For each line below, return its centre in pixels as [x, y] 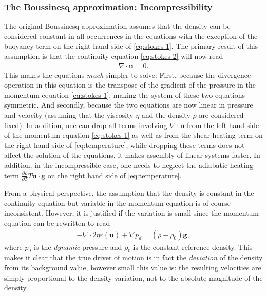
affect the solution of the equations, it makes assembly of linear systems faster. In [132, 155]
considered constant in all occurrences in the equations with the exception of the [131, 36]
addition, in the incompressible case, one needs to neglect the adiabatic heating [129, 165]
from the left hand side [223, 125]
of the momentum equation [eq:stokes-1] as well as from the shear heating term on [133, 135]
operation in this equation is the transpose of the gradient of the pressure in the [130, 85]
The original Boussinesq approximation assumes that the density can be [117, 26]
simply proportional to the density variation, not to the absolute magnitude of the [133, 277]
